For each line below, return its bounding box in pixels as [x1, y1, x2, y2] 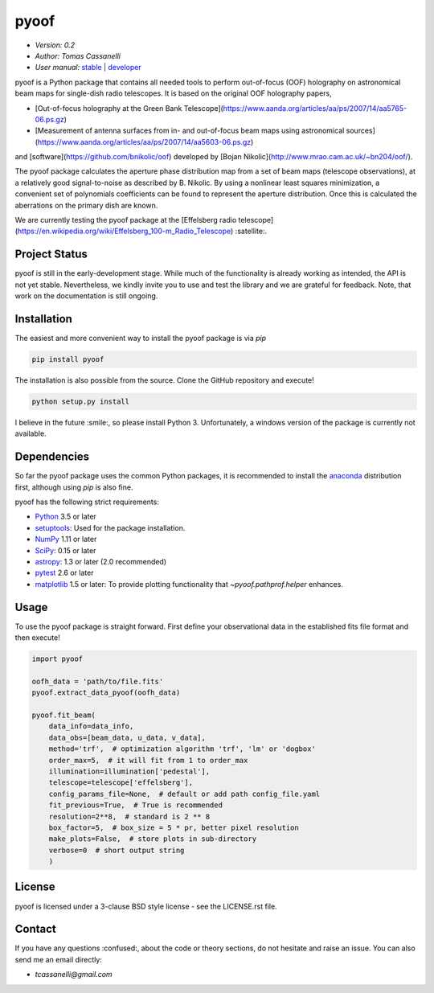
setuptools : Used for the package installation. [35, 523, 186, 532]
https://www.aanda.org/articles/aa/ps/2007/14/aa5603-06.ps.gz [37, 137, 252, 146]
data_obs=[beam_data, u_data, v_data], [48, 732, 207, 742]
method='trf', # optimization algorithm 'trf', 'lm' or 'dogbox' [48, 745, 317, 753]
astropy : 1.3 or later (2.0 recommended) [35, 556, 167, 566]
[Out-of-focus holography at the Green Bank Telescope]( [35, 103, 224, 113]
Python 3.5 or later [35, 511, 96, 522]
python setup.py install [31, 396, 130, 406]
